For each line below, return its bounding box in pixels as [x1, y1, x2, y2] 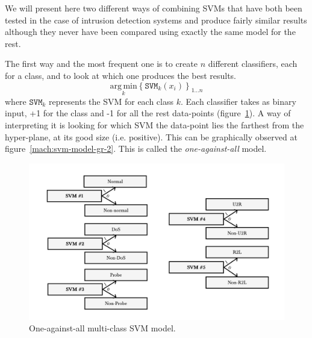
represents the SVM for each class [49, 95, 174, 107]
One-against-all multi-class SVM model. [29, 322, 176, 334]
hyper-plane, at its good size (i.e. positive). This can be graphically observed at [5, 130, 298, 143]
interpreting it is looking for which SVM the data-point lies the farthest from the [5, 118, 304, 131]
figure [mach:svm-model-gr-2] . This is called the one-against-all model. [5, 142, 267, 155]
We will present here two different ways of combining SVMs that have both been [5, 2, 302, 14]
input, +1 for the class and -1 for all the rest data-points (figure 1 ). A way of [5, 107, 291, 119]
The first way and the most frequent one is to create [5, 57, 198, 70]
